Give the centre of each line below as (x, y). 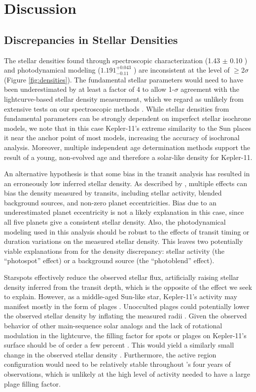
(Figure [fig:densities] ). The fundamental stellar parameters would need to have (124, 79)
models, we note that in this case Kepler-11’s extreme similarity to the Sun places (128, 128)
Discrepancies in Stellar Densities (91, 39)
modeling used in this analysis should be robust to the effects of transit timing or (127, 231)
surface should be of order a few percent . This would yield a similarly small (119, 345)
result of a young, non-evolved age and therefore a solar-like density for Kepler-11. (128, 157)
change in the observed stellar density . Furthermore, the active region (110, 354)
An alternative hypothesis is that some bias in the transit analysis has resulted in (127, 174)
